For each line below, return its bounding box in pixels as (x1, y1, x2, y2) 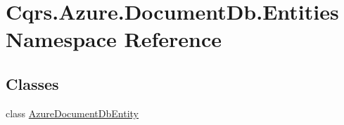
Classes (6, 72, 59, 94)
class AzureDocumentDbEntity (6, 105, 139, 120)
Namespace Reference (6, 25, 222, 53)
